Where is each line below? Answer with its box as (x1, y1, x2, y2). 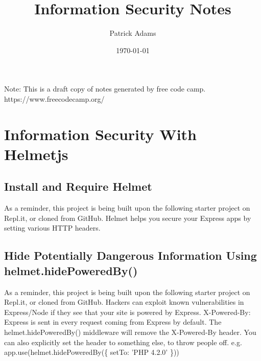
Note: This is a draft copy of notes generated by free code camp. (4, 83, 206, 94)
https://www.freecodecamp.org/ (4, 93, 105, 104)
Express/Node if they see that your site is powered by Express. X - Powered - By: (4, 306, 251, 317)
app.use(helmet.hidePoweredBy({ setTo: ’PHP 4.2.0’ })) (4, 347, 179, 357)
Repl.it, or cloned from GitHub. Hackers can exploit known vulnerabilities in (4, 297, 244, 307)
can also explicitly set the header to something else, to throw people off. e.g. (4, 336, 242, 347)
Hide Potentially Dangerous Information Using (4, 247, 257, 263)
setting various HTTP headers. (4, 222, 101, 233)
